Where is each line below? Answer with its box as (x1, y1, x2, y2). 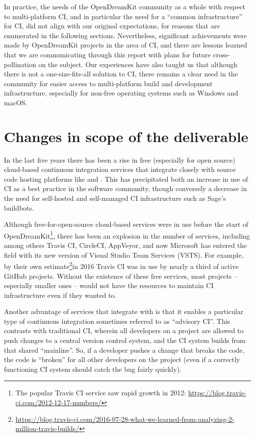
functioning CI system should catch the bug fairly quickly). (4, 364, 181, 374)
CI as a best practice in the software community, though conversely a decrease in (4, 183, 247, 194)
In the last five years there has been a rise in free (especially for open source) (4, 154, 235, 165)
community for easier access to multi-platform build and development (4, 78, 213, 88)
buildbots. (4, 202, 34, 213)
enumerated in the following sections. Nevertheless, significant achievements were (4, 30, 247, 40)
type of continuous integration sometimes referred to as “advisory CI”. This (4, 316, 230, 326)
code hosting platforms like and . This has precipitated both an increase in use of (4, 173, 248, 184)
